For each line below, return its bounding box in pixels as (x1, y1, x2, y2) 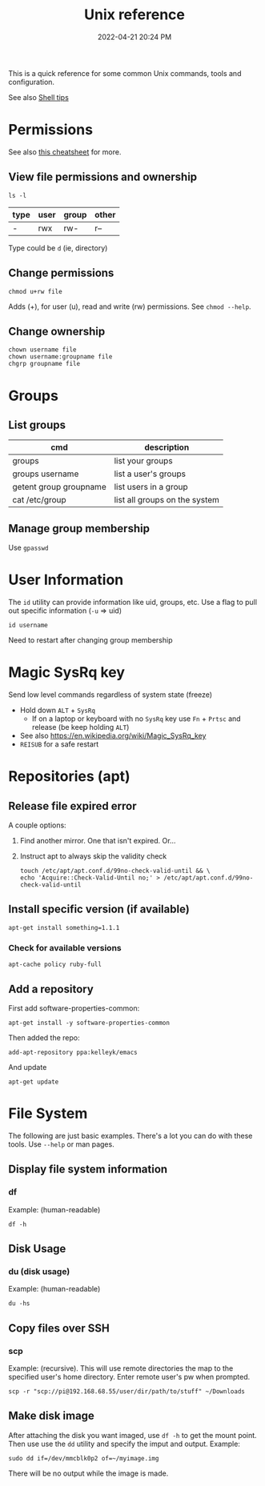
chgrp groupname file (8, 360, 81, 368)
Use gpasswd (8, 543, 50, 553)
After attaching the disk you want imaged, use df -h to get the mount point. (8, 1430, 258, 1440)
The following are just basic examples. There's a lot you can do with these (8, 1131, 253, 1140)
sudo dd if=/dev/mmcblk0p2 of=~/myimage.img (8, 1454, 159, 1462)
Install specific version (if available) (8, 903, 190, 916)
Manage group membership (8, 522, 151, 535)
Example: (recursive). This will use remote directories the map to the (8, 1363, 234, 1373)
